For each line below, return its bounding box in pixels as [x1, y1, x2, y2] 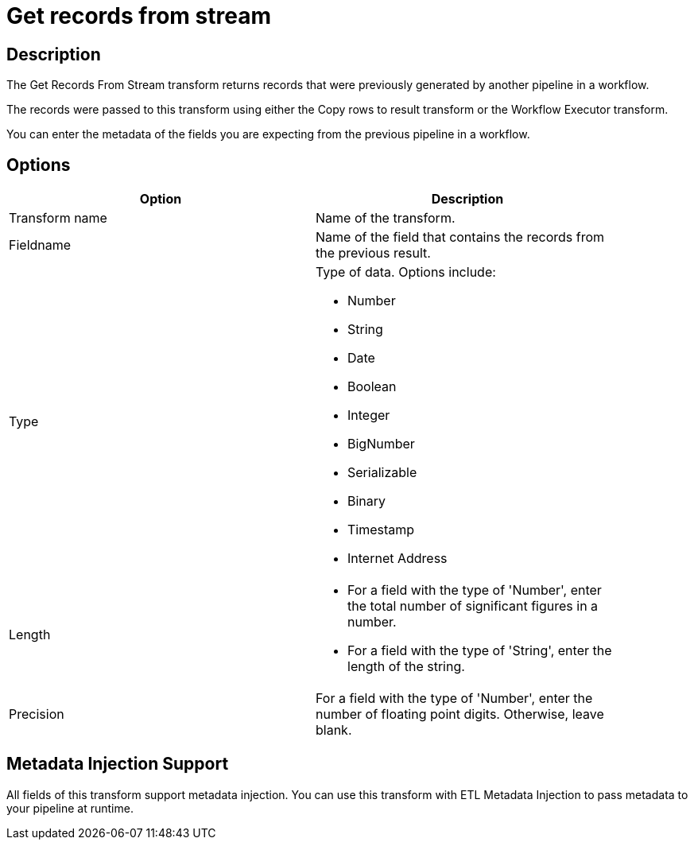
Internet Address [347, 550, 448, 567]
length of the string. [347, 658, 465, 675]
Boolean [347, 378, 397, 395]
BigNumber [347, 436, 415, 452]
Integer [347, 407, 390, 424]
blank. [316, 722, 352, 739]
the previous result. [316, 245, 431, 262]
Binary [347, 493, 386, 510]
